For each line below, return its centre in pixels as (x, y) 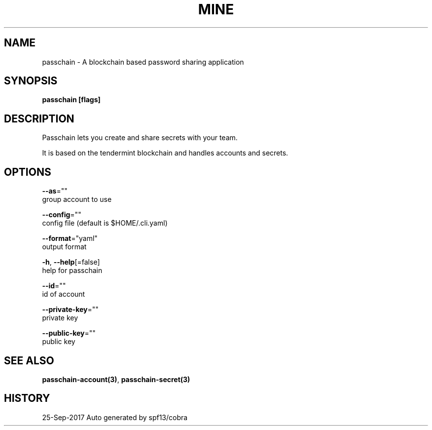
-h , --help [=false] (71, 262)
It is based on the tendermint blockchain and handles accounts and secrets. (165, 153)
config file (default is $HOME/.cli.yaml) (105, 223)
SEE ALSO (29, 360)
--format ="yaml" (70, 238)
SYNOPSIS (31, 81)
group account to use (77, 199)
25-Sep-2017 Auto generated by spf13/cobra (115, 417)
